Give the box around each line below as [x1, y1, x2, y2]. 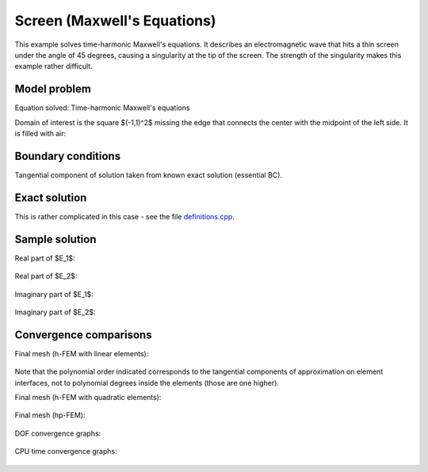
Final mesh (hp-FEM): [14, 410, 86, 420]
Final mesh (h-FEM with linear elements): [14, 348, 149, 358]
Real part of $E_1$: [14, 253, 75, 263]
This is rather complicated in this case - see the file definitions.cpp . [14, 211, 235, 221]
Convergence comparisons [14, 328, 152, 341]
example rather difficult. [14, 62, 93, 71]
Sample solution [14, 232, 97, 246]
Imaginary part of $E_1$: [14, 289, 94, 299]
